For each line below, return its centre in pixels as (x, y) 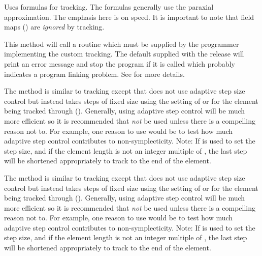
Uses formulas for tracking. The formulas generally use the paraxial (109, 7)
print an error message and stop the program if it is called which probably (120, 63)
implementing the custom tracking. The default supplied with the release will (124, 54)
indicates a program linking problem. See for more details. (94, 74)
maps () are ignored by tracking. (54, 27)
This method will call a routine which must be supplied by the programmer (122, 44)
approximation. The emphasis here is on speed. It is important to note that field (129, 17)
